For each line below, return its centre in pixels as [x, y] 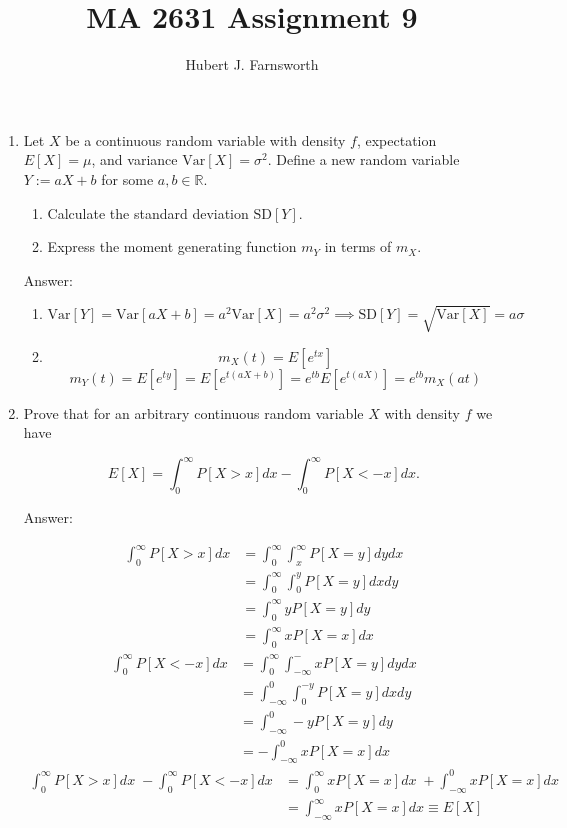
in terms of [358, 246]
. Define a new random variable [363, 159]
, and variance [134, 159]
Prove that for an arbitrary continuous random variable [193, 412]
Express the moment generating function [172, 246]
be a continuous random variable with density [205, 139]
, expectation [396, 139]
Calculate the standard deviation [148, 212]
